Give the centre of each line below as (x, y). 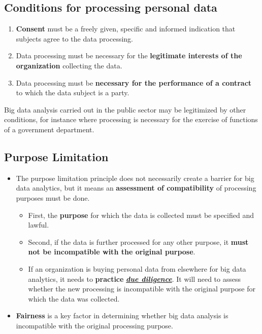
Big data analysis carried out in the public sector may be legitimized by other (125, 109)
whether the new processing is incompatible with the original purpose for (142, 289)
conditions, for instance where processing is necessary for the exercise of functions (131, 119)
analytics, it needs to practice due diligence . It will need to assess (134, 279)
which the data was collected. (74, 298)
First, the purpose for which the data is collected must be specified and (141, 215)
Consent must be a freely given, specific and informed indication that (126, 29)
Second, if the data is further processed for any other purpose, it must (138, 242)
